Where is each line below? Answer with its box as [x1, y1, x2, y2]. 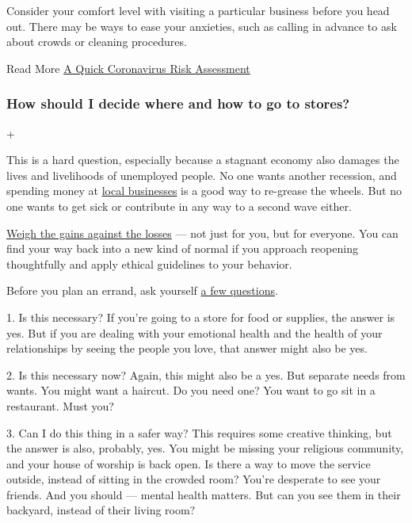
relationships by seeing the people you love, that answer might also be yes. [6, 340, 368, 357]
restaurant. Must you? [6, 397, 114, 414]
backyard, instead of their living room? [6, 502, 196, 518]
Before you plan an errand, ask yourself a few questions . [6, 282, 278, 299]
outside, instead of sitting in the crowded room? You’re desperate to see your [6, 471, 381, 487]
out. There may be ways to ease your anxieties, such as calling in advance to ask [6, 17, 397, 34]
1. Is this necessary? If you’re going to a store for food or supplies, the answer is [6, 308, 395, 325]
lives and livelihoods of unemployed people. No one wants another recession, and [6, 166, 397, 183]
